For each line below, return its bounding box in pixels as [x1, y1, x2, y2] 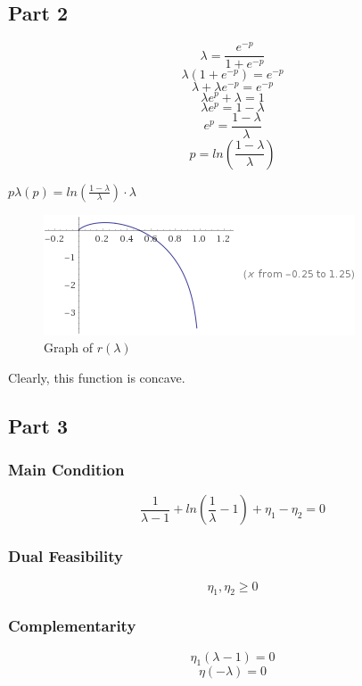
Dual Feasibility [8, 545, 124, 567]
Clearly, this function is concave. [8, 368, 185, 386]
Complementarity [8, 615, 136, 637]
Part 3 [8, 411, 69, 439]
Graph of [44, 338, 93, 357]
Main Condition [8, 459, 125, 481]
